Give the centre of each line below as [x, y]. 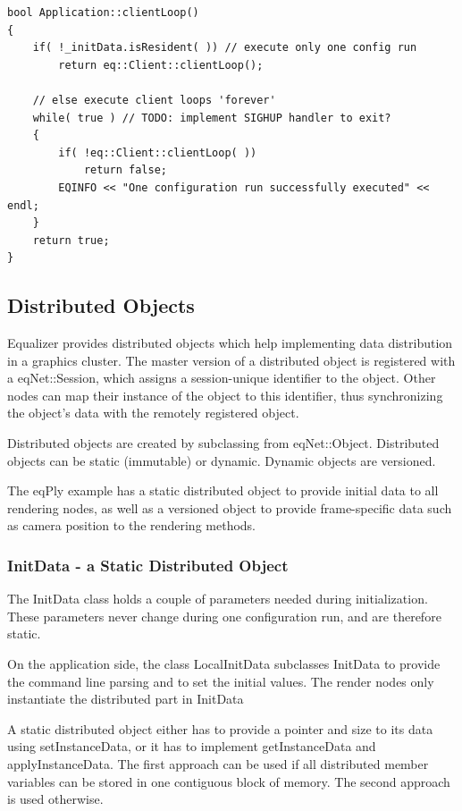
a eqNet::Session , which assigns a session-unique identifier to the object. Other [222, 378]
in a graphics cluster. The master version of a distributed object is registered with [231, 360]
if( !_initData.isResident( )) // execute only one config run [225, 48]
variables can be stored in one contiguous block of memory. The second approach [229, 781]
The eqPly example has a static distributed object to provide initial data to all [223, 490]
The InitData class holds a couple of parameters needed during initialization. [218, 599]
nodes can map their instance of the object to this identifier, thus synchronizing [225, 395]
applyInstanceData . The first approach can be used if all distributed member [218, 764]
